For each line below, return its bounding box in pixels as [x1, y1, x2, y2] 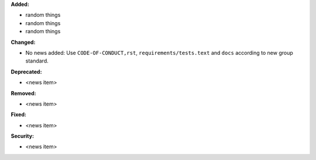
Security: [11, 133, 35, 140]
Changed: [11, 39, 36, 46]
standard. [25, 57, 49, 64]
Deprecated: [11, 68, 42, 75]
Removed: [11, 89, 36, 96]
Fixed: [11, 111, 26, 118]
